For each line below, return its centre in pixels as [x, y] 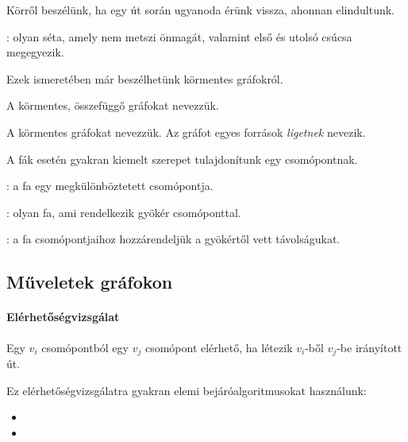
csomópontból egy [85, 347]
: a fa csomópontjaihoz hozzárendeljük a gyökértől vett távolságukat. [173, 239]
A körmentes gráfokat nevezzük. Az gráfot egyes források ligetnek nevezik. [186, 132]
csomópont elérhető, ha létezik [219, 347]
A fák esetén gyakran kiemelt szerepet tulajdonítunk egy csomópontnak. [182, 159]
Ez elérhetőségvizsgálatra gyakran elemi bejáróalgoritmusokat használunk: [187, 390]
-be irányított [370, 347]
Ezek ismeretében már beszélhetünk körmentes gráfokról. [145, 78]
